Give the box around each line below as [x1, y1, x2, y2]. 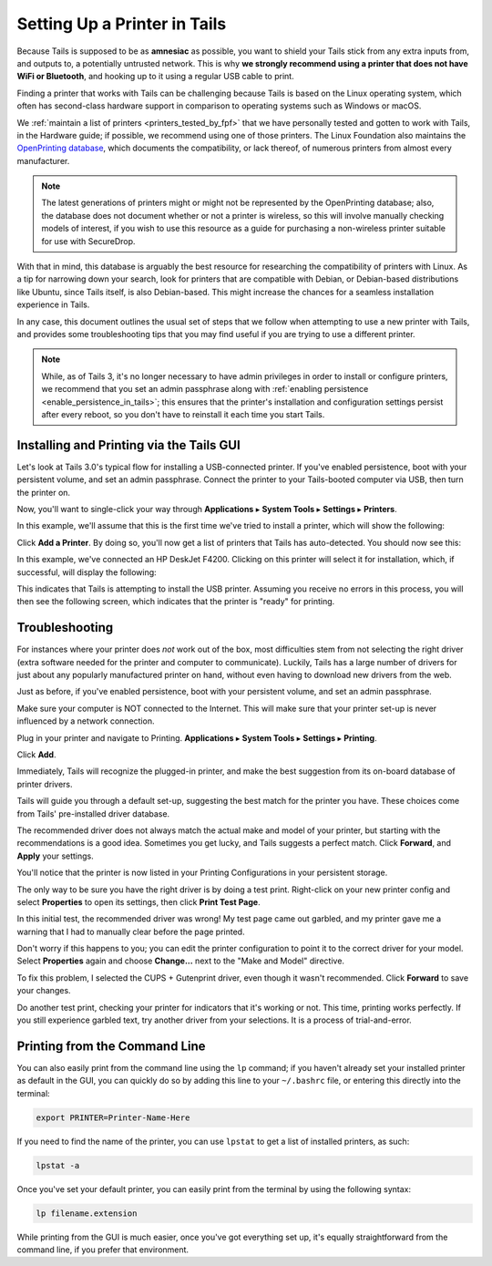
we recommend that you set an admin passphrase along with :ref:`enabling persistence [41, 384, 369, 395]
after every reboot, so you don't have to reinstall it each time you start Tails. [41, 408, 325, 419]
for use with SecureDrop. [41, 235, 136, 246]
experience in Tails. [16, 299, 90, 310]
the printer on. [16, 487, 71, 498]
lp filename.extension [36, 1208, 138, 1219]
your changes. [16, 985, 72, 996]
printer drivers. [16, 778, 73, 789]
